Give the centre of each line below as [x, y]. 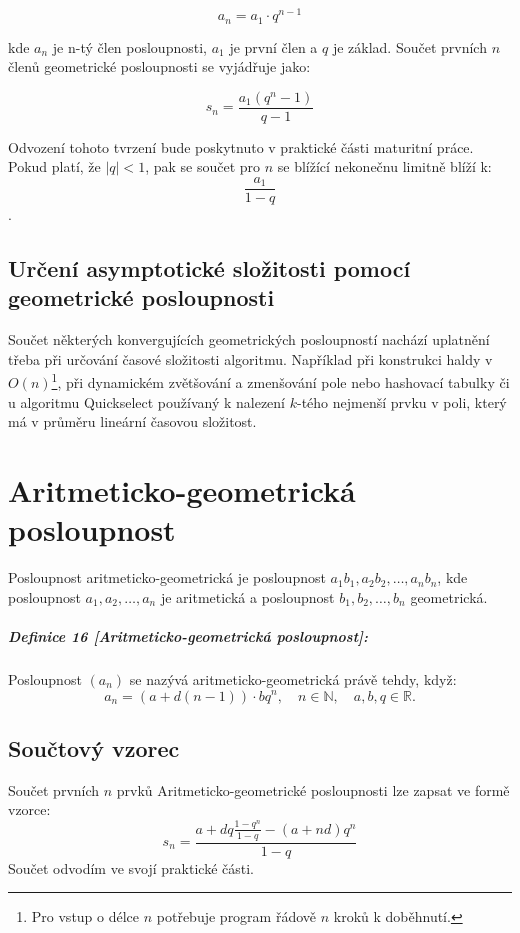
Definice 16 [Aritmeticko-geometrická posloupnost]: [188, 635]
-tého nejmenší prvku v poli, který [401, 401]
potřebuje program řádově [236, 916]
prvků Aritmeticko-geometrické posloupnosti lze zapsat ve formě [313, 789]
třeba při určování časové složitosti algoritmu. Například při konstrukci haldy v [250, 358]
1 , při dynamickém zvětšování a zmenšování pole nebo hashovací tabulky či [280, 381]
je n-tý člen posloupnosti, [129, 46]
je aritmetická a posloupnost [247, 596]
